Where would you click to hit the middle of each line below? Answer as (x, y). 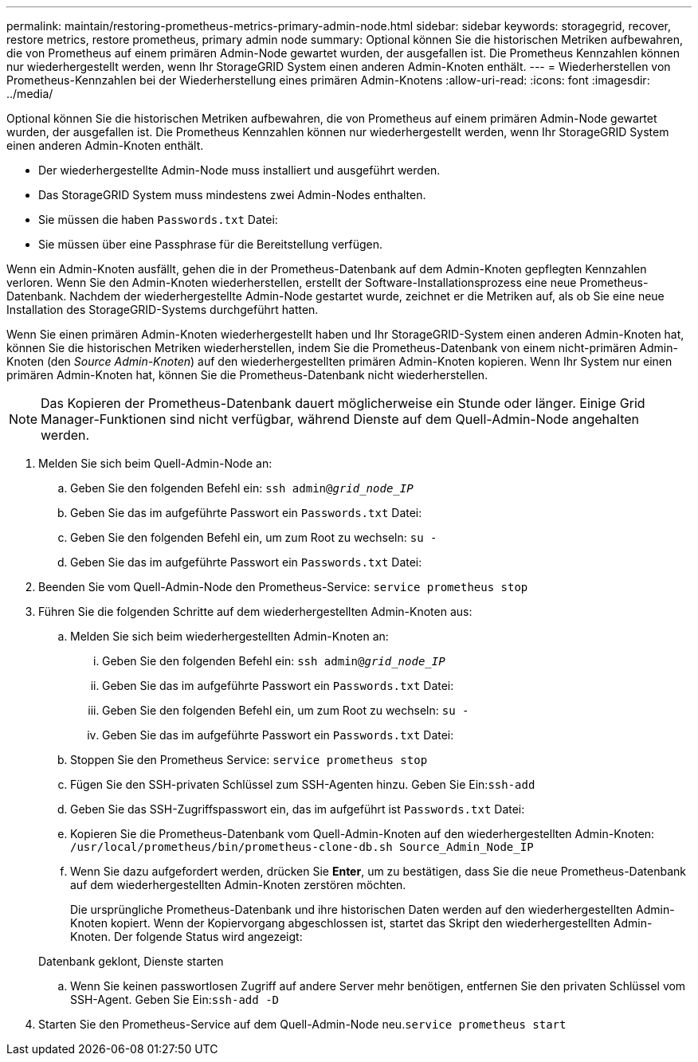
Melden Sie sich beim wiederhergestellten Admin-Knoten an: (229, 636)
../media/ (30, 94)
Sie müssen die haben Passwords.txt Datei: (158, 219)
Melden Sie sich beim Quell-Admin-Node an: (155, 463)
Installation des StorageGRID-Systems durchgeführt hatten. (163, 310)
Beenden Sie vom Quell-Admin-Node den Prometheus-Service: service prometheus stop (283, 587)
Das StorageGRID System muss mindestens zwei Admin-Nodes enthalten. (232, 195)
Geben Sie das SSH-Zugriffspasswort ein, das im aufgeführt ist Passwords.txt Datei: (298, 809)
